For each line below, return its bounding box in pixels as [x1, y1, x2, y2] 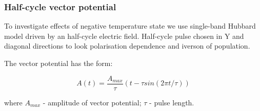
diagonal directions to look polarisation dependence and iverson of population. [4, 40, 250, 51]
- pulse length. [149, 97, 194, 107]
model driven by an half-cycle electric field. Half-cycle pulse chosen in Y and [4, 30, 244, 41]
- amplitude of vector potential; [43, 97, 142, 107]
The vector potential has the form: [4, 58, 113, 68]
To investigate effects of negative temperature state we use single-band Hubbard [4, 20, 256, 31]
